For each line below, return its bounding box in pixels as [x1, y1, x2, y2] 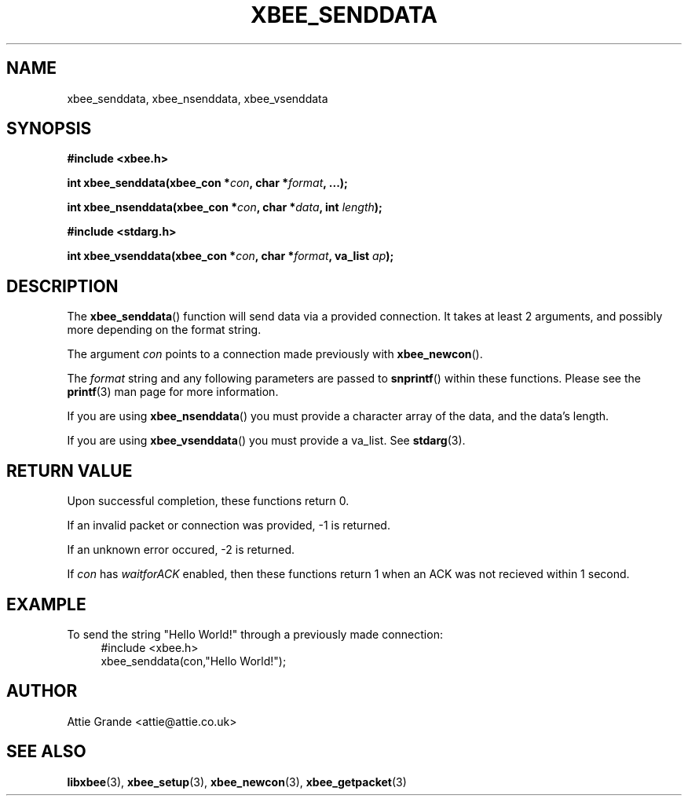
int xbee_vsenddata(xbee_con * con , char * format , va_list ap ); [67, 249, 394, 263]
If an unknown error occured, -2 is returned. [67, 543, 295, 557]
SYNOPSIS [6, 119, 92, 139]
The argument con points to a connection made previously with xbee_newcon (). [67, 347, 483, 361]
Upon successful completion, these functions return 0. [67, 494, 349, 508]
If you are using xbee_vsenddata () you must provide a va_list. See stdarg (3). [67, 434, 466, 448]
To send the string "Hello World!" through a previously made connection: [67, 627, 443, 641]
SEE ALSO [6, 742, 86, 762]
